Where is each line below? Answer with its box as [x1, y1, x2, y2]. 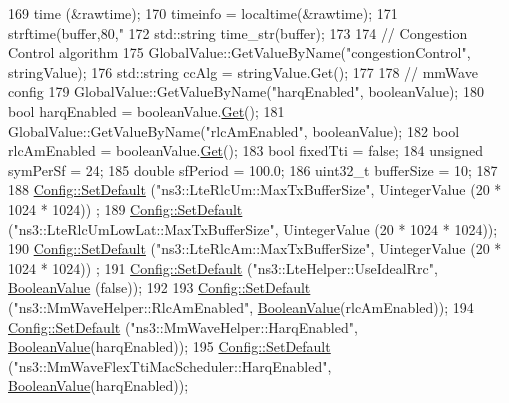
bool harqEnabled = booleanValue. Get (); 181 [8, 100, 285, 121]
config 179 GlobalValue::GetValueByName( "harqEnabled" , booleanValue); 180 [8, 81, 484, 102]
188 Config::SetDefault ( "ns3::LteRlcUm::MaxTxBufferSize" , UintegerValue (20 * [8, 179, 502, 200]
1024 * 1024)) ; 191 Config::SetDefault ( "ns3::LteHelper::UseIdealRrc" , [8, 257, 438, 278]
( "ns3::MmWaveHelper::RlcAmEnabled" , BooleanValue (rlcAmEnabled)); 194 [8, 296, 474, 317]
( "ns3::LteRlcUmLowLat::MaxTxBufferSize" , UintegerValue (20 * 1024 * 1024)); [8, 218, 498, 239]
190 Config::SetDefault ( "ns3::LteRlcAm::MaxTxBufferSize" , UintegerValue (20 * [8, 238, 502, 259]
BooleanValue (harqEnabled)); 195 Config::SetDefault [8, 336, 331, 357]
